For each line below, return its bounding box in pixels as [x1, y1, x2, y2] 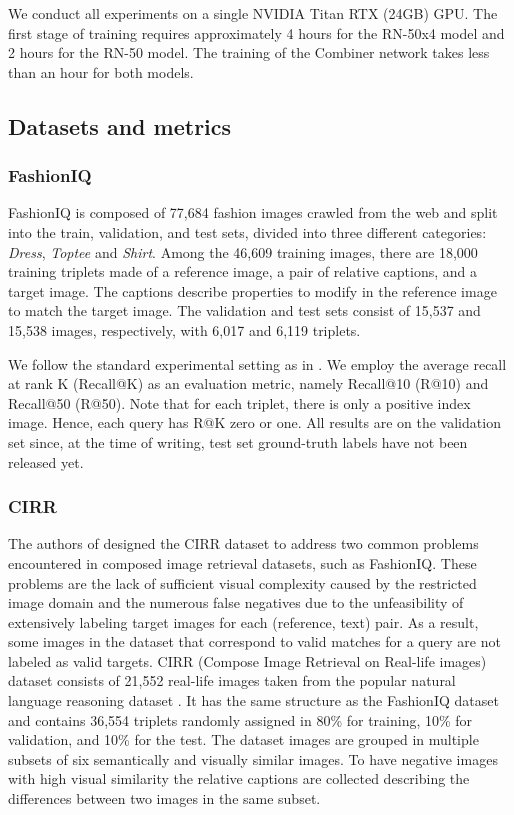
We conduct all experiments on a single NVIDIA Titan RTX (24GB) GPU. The [8, 3, 498, 23]
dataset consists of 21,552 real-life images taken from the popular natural [8, 670, 456, 691]
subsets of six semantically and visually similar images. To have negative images [8, 748, 498, 769]
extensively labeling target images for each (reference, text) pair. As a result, [8, 611, 479, 632]
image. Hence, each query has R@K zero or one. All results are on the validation [8, 412, 501, 433]
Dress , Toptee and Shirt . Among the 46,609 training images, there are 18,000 [8, 241, 478, 262]
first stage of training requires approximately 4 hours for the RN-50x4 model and [8, 22, 505, 43]
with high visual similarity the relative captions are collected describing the [8, 768, 470, 789]
